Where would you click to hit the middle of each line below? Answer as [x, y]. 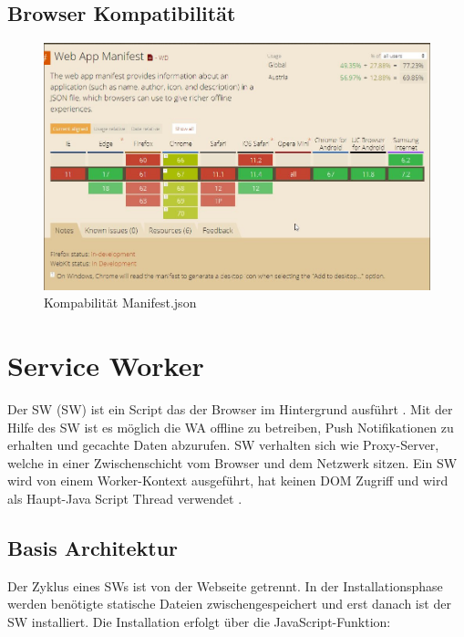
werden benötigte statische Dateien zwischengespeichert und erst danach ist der [229, 604]
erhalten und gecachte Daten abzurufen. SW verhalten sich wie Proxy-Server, [223, 445]
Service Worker [106, 365]
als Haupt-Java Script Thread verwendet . [125, 498]
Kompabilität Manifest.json [120, 303]
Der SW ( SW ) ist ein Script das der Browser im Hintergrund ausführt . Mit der [230, 409]
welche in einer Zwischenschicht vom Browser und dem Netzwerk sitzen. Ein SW [232, 462]
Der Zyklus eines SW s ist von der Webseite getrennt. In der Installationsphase [225, 585]
